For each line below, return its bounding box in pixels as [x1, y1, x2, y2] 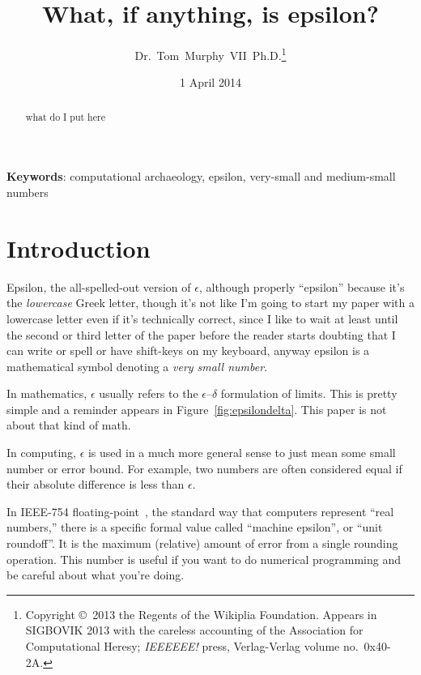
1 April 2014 [180, 74, 241, 91]
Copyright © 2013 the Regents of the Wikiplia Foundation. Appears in [25, 605, 377, 622]
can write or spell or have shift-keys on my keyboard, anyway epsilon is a [6, 342, 370, 359]
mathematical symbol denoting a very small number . [6, 357, 268, 374]
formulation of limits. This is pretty [220, 385, 398, 402]
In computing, [6, 444, 76, 461]
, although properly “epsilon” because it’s [198, 278, 405, 295]
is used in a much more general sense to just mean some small [87, 444, 396, 461]
